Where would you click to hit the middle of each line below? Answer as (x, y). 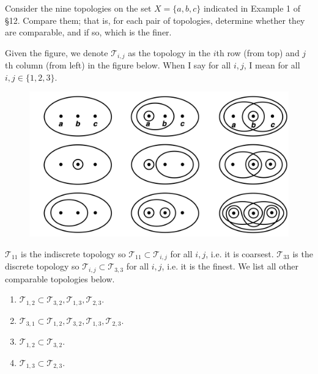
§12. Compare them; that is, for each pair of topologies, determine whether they (155, 20)
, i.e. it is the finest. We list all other (230, 266)
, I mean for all (272, 65)
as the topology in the (169, 52)
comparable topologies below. (60, 278)
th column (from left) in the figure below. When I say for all (118, 65)
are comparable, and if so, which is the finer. (88, 32)
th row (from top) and (258, 52)
